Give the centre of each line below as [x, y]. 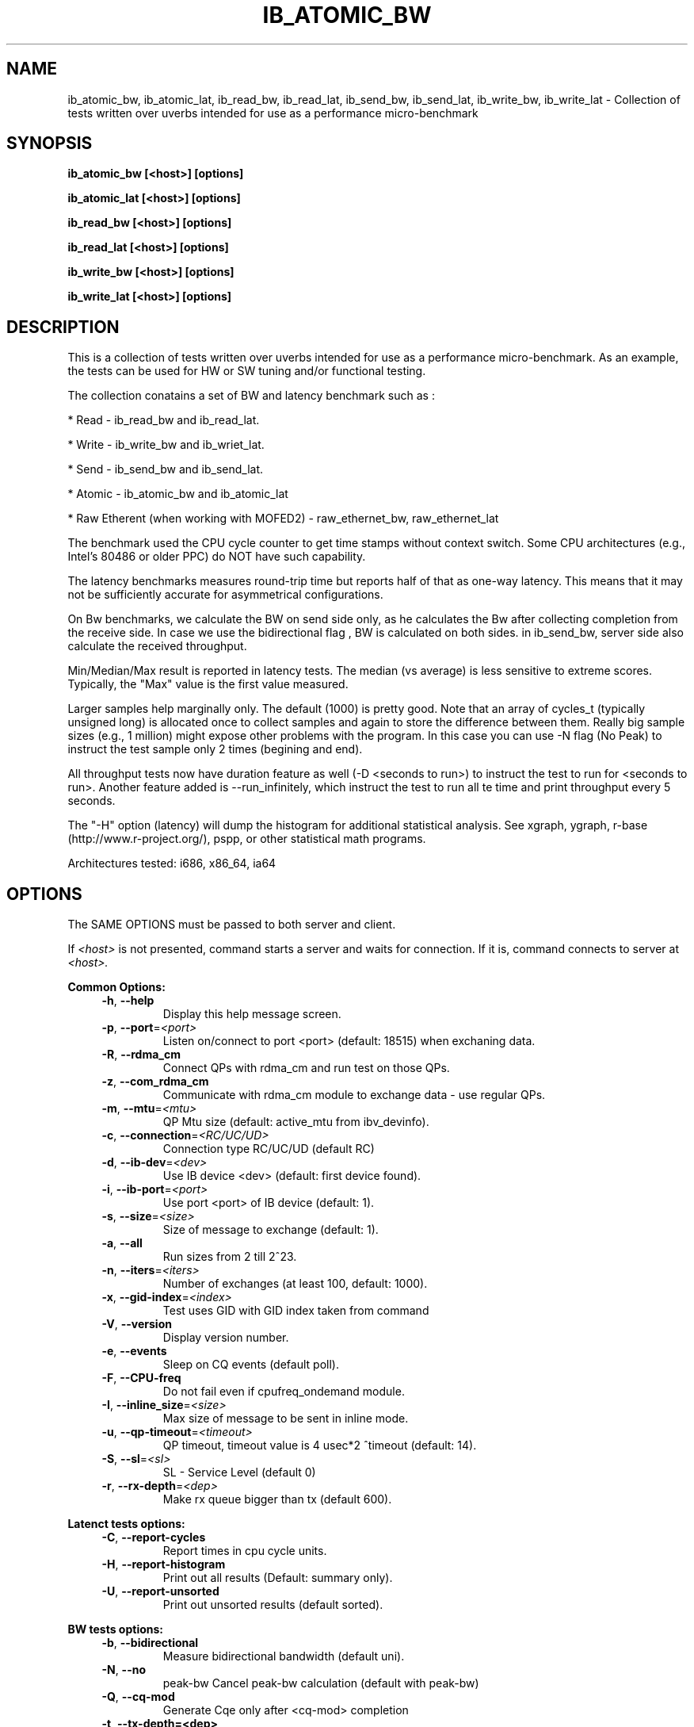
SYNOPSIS [50, 144]
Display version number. [226, 1338]
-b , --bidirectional [150, 1643]
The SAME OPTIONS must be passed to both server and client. [232, 925]
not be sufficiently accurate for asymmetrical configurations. [225, 595]
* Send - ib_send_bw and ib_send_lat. [166, 469]
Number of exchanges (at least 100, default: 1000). [295, 1284]
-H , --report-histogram [164, 1564]
